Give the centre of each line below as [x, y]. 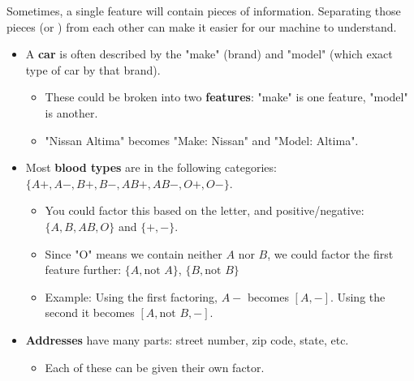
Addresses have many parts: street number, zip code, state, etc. [187, 339]
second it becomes [90, 313]
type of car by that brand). [93, 69]
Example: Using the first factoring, [131, 296]
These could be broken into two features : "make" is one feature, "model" [226, 97]
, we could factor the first [330, 253]
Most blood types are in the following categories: [151, 167]
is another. [71, 112]
